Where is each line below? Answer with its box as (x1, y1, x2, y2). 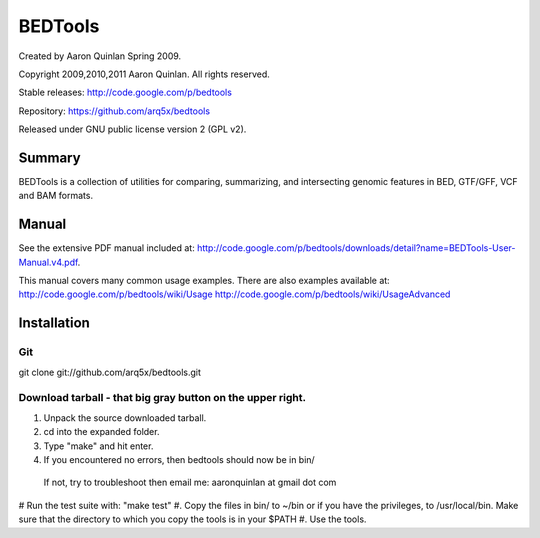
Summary (18, 149, 81, 166)
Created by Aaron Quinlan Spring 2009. (18, 50, 182, 62)
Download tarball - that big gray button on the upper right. (18, 391, 307, 405)
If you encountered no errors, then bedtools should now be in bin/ (43, 453, 315, 465)
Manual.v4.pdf (18, 256, 79, 268)
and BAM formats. (18, 190, 94, 202)
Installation (18, 315, 90, 332)
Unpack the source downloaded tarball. (43, 411, 207, 424)
